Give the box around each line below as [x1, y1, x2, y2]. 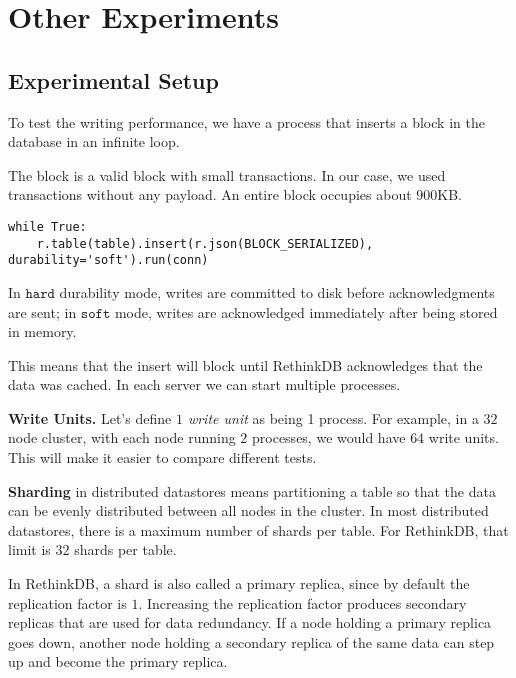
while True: [8, 219, 87, 234]
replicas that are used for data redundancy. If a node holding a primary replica [8, 612, 492, 633]
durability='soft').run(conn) [8, 253, 209, 268]
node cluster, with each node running [8, 427, 236, 448]
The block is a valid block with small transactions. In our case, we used [8, 164, 446, 185]
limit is [8, 539, 51, 560]
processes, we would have [252, 427, 406, 448]
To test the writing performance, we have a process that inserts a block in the [8, 111, 485, 132]
